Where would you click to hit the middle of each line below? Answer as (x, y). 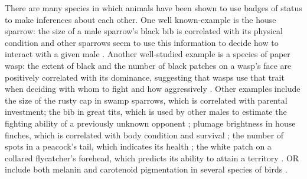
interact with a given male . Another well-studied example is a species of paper (148, 54)
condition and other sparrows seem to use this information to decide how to (142, 42)
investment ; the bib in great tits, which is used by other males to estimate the (146, 112)
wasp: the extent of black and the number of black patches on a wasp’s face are (148, 65)
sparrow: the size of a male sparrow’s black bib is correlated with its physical (144, 31)
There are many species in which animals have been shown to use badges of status (153, 8)
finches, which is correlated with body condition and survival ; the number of (144, 135)
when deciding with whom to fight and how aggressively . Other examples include (153, 89)
